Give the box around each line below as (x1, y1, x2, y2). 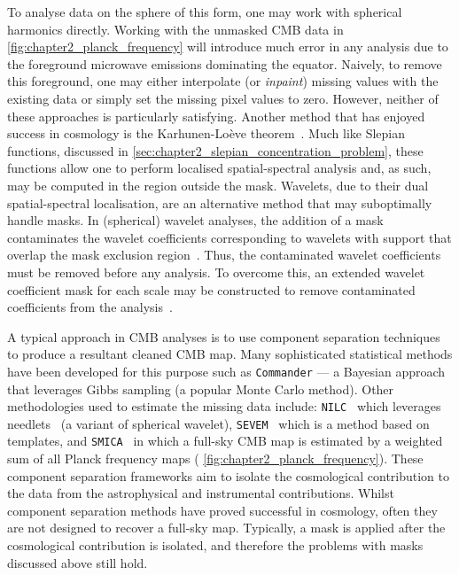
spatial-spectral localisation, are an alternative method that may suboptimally (7, 193, 432, 212)
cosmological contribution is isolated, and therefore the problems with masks (7, 536, 424, 555)
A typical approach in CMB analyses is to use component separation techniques (7, 327, 440, 346)
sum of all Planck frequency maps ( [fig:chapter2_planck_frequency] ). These (7, 449, 424, 468)
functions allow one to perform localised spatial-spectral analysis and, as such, (7, 159, 432, 177)
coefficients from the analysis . (7, 298, 173, 316)
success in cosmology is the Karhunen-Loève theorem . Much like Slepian (7, 124, 406, 143)
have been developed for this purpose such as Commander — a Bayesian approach (7, 361, 446, 380)
